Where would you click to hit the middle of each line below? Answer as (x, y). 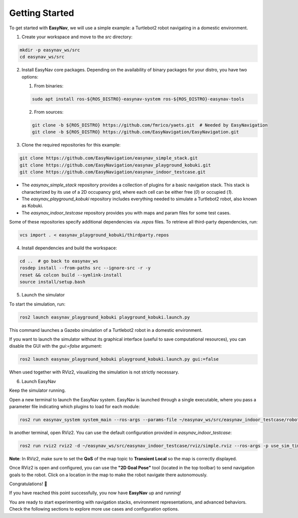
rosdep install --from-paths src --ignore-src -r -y (85, 268)
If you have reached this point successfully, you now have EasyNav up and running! (95, 493)
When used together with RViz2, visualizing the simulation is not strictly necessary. (94, 372)
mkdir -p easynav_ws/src (50, 50)
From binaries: (49, 86)
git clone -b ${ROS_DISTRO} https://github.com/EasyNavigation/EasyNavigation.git (136, 132)
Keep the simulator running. (37, 390)
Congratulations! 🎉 (28, 484)
